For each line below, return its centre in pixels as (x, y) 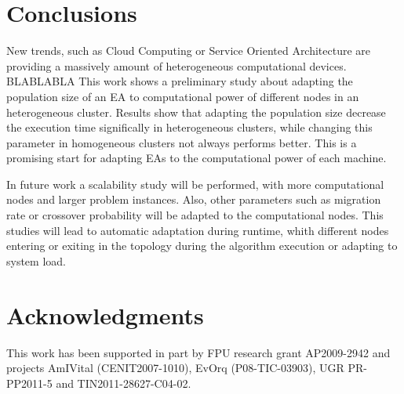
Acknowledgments (105, 314)
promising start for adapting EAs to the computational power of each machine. (197, 158)
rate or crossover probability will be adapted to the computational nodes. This (195, 215)
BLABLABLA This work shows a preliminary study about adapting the (180, 81)
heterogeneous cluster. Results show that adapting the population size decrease (196, 112)
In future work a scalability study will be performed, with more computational (195, 184)
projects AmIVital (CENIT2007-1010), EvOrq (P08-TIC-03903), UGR (175, 368)
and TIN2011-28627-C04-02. (124, 383)
